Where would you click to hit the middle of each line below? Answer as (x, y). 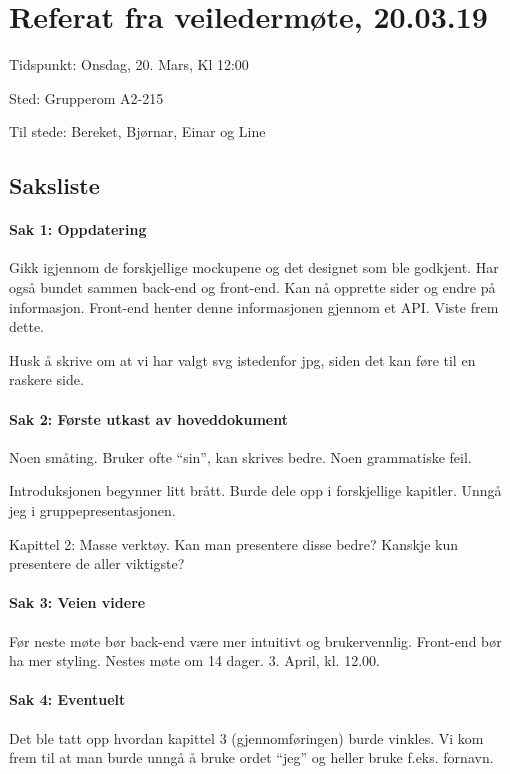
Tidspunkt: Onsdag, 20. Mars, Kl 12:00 (129, 64)
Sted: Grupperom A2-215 (86, 97)
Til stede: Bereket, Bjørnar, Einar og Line (137, 131)
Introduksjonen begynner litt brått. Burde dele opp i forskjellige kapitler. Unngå (255, 490)
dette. (26, 326)
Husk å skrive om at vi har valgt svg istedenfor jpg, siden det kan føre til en (242, 359)
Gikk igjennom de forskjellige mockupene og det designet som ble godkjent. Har (254, 267)
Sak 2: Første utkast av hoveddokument (148, 418)
